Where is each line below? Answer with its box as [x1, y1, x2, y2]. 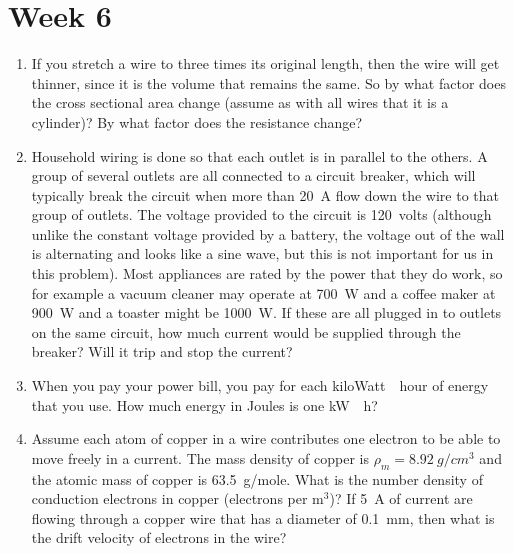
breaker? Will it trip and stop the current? [31, 341, 293, 362]
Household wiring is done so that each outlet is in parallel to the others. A [31, 145, 488, 166]
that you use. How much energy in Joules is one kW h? [31, 394, 378, 415]
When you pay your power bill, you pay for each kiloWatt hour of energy [31, 375, 489, 396]
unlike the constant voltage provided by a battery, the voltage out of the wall [31, 223, 505, 244]
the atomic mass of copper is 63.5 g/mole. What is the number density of [31, 468, 483, 489]
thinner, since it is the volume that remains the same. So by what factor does [31, 72, 506, 93]
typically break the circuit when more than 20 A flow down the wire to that [31, 184, 500, 205]
